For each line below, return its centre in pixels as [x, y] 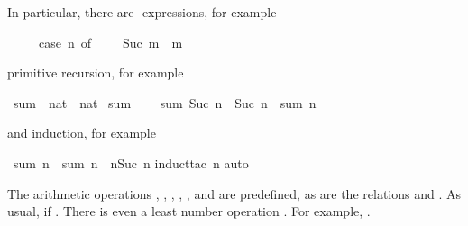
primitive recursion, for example [96, 72]
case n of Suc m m [110, 42]
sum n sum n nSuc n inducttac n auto [131, 163]
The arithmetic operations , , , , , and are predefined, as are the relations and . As [234, 193]
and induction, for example [82, 133]
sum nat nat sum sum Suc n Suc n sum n [165, 102]
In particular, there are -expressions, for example [142, 12]
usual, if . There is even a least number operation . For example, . [189, 211]
